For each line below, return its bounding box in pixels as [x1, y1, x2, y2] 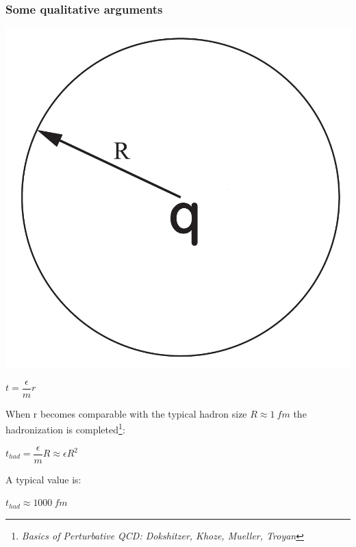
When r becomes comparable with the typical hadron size [5, 406, 247, 420]
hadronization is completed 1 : [5, 420, 125, 436]
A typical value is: [5, 472, 81, 486]
